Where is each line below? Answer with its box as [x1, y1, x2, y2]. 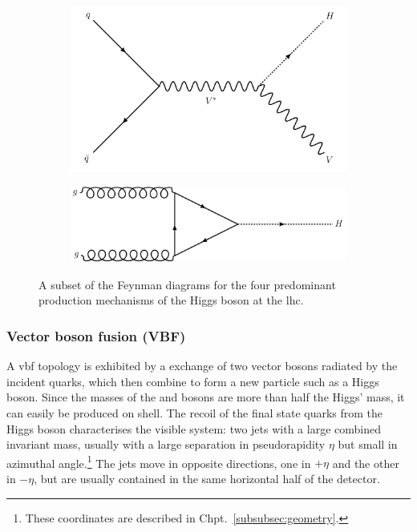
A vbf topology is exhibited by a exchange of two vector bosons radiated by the [6, 357, 398, 374]
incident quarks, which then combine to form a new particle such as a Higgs [6, 373, 379, 389]
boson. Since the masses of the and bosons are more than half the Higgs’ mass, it [6, 389, 405, 405]
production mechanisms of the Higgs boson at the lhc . [38, 292, 304, 308]
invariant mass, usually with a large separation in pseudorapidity [6, 436, 326, 453]
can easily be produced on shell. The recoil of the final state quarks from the [6, 405, 383, 421]
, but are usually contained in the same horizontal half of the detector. [34, 470, 380, 487]
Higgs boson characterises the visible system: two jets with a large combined [6, 420, 381, 437]
